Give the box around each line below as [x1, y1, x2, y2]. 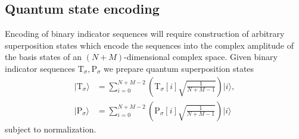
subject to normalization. [5, 122, 96, 135]
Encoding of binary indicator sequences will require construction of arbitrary [5, 27, 285, 40]
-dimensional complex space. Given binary [124, 50, 278, 63]
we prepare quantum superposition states [104, 62, 254, 74]
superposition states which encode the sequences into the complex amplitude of [5, 39, 294, 51]
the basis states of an [5, 50, 82, 63]
